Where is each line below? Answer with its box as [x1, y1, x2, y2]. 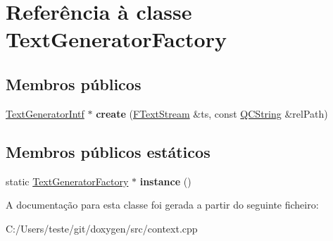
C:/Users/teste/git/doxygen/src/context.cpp [6, 221, 198, 235]
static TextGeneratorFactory [6, 173, 129, 188]
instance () [139, 173, 191, 188]
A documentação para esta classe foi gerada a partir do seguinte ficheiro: [6, 197, 319, 212]
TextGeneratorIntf [6, 106, 84, 121]
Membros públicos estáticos [6, 140, 211, 162]
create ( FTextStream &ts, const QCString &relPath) [96, 106, 328, 121]
